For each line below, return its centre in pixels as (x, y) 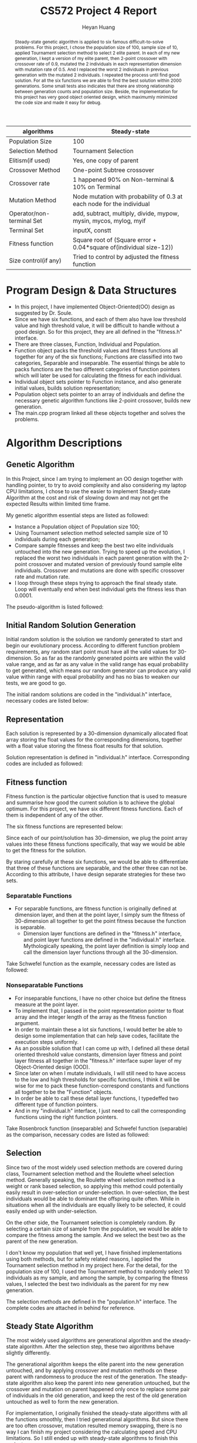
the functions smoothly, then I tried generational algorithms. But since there (97, 1419)
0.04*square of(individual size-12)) (123, 247)
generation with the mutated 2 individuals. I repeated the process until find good (97, 75)
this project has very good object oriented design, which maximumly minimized (96, 97)
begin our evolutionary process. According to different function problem (93, 646)
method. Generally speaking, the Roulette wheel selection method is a (91, 1180)
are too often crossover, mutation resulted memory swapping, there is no (94, 1426)
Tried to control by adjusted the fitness (126, 257)
